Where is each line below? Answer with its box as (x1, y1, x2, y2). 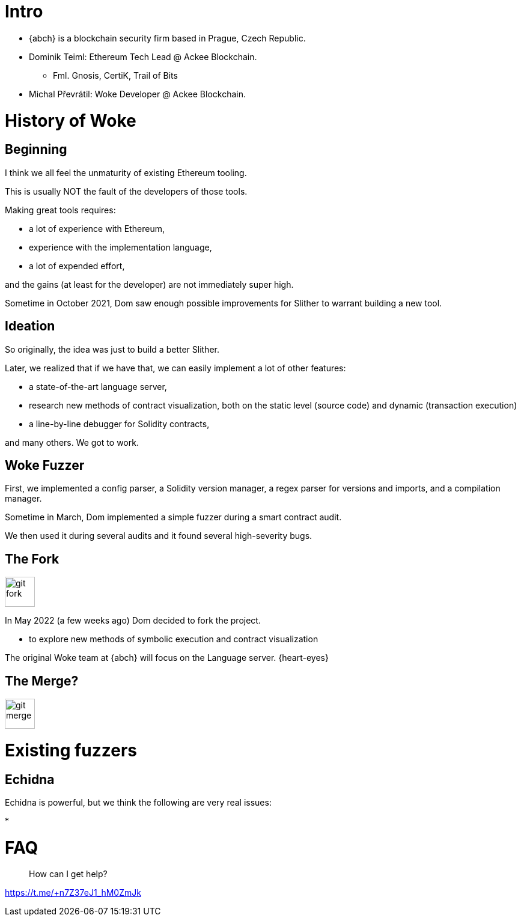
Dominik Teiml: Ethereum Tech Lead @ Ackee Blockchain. (29, 51, 257, 62)
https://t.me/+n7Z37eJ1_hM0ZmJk (5, 887, 141, 898)
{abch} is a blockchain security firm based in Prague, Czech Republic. (29, 32, 306, 43)
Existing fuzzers (5, 740, 137, 761)
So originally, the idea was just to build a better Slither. (5, 344, 219, 354)
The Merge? (5, 673, 79, 688)
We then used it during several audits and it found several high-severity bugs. (5, 530, 312, 541)
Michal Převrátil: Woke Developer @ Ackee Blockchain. (29, 88, 246, 99)
